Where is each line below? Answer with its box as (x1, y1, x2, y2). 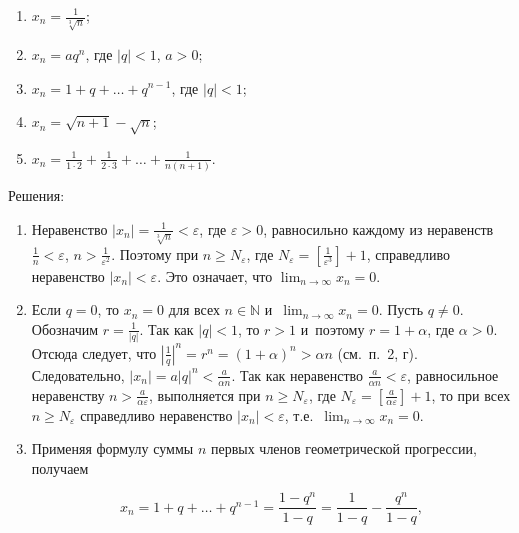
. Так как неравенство (231, 364, 364, 385)
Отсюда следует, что (31, 342, 157, 363)
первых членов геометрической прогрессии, (210, 438, 477, 459)
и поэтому (300, 318, 365, 339)
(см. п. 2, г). (337, 342, 418, 363)
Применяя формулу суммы (31, 438, 194, 459)
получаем (31, 457, 89, 478)
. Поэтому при (111, 243, 199, 264)
